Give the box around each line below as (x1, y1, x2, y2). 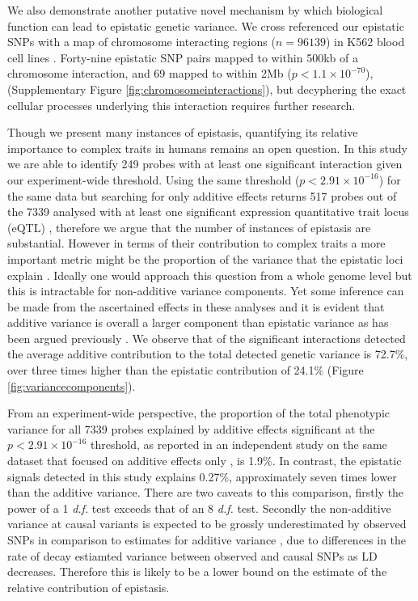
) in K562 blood (325, 33, 405, 50)
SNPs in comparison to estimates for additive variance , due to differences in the (7, 531, 407, 548)
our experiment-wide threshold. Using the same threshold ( (7, 171, 300, 188)
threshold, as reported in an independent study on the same (91, 436, 387, 453)
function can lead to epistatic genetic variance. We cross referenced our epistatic (7, 17, 404, 34)
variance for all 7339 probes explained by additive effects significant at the (7, 420, 375, 437)
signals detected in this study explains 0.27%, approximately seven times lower (7, 468, 397, 485)
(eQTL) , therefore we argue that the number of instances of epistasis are (7, 218, 371, 235)
